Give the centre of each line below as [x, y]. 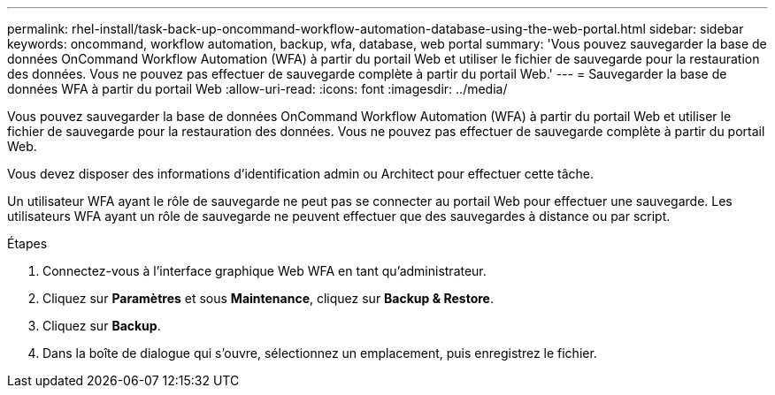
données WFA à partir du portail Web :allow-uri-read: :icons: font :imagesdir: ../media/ [257, 89]
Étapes [27, 243]
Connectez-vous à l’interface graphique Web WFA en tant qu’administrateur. [265, 271]
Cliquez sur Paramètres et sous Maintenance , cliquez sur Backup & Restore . [268, 298]
